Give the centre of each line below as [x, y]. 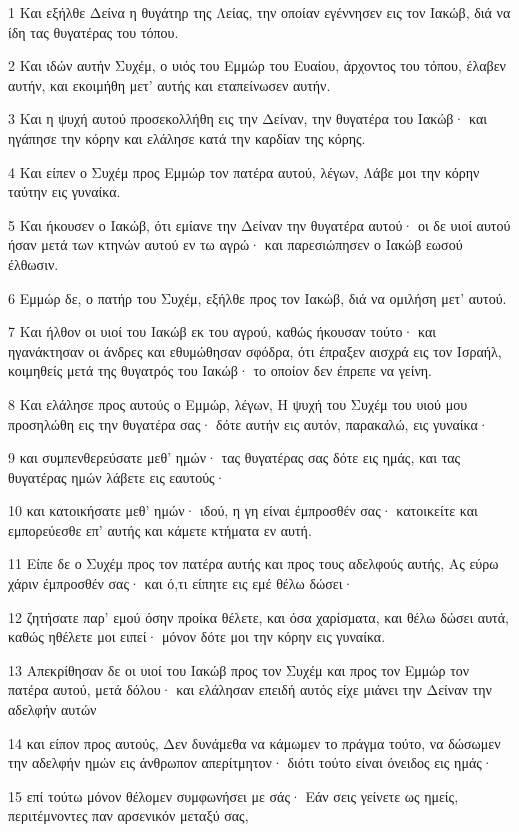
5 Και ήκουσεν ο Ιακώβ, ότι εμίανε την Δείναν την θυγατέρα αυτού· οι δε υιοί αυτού [259, 224]
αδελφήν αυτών [52, 709]
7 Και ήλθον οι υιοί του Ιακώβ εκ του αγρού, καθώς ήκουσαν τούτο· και [222, 331]
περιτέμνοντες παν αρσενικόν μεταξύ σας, [128, 815]
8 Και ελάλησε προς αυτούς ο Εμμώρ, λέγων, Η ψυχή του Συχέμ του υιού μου [238, 403]
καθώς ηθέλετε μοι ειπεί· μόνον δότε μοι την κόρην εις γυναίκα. [197, 636]
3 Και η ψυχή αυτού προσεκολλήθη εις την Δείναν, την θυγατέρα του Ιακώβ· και [248, 118]
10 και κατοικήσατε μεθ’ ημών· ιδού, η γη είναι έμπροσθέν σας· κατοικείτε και [243, 510]
